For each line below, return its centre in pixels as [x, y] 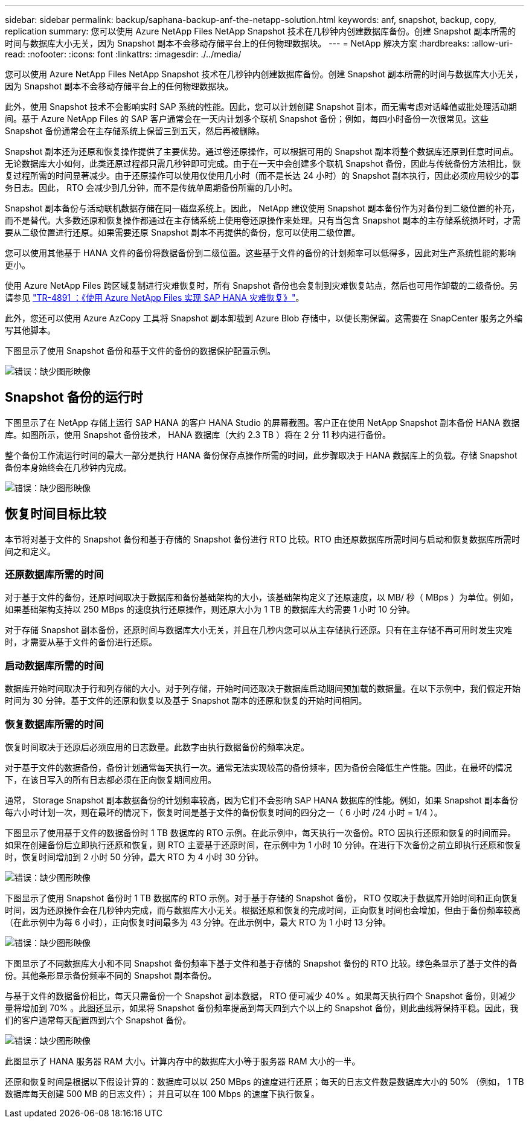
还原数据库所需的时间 [54, 575]
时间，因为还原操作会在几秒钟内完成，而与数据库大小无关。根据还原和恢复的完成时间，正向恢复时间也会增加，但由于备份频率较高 [263, 910]
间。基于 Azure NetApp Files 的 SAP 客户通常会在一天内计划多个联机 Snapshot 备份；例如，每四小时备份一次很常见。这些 [247, 119]
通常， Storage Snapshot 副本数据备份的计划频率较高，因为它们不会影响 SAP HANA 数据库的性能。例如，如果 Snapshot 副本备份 [261, 800]
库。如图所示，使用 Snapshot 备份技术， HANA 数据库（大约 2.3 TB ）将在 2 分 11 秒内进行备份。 [198, 434]
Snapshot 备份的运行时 [74, 397]
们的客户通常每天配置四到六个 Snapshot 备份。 [98, 1020]
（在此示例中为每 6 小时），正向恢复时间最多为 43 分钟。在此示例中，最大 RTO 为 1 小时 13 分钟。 [198, 922]
